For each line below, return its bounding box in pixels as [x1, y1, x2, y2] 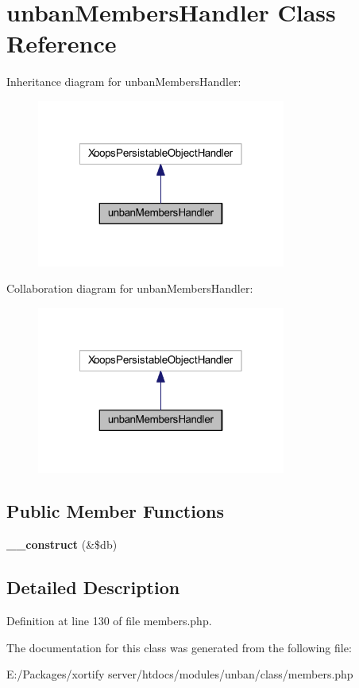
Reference [6, 27, 117, 60]
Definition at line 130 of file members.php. [6, 612, 212, 629]
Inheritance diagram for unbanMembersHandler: [6, 73, 241, 90]
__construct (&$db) [6, 536, 118, 553]
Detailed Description [6, 575, 180, 600]
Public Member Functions [6, 499, 224, 523]
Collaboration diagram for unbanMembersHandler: [6, 280, 253, 297]
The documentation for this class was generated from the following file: [6, 639, 352, 655]
